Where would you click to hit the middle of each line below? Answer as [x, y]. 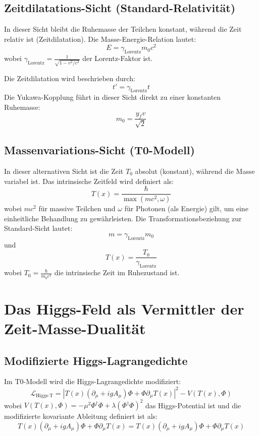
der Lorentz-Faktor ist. [118, 58]
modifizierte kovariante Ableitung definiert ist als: [81, 416]
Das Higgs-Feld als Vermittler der [124, 308]
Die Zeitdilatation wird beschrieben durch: [70, 78]
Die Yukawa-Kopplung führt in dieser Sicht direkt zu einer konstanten [113, 97]
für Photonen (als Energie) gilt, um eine [186, 208]
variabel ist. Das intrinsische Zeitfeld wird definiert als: [89, 181]
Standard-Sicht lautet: [38, 228]
